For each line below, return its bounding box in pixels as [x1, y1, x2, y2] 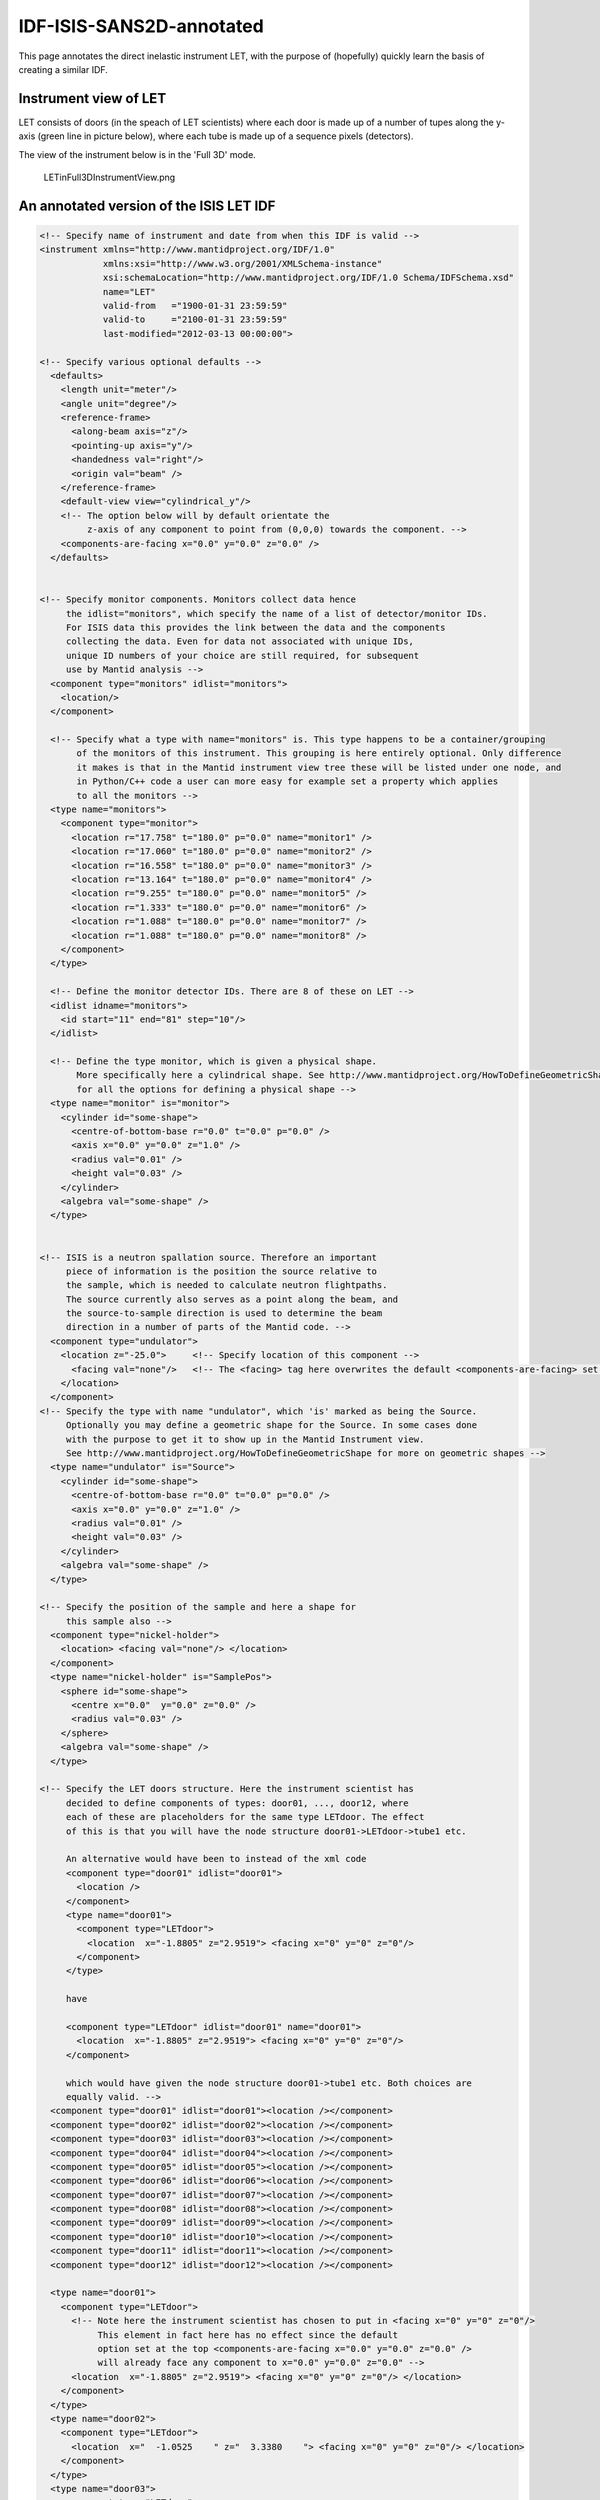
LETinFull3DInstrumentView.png [43, 171, 176, 184]
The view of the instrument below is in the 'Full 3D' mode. [18, 148, 257, 160]
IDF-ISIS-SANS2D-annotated [18, 15, 264, 37]
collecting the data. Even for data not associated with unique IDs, [65, 636, 415, 647]
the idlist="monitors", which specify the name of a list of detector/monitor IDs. [65, 608, 489, 619]
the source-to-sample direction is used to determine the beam [65, 1308, 383, 1319]
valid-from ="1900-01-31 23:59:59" [102, 300, 288, 311]
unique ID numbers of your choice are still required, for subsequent [65, 650, 420, 661]
